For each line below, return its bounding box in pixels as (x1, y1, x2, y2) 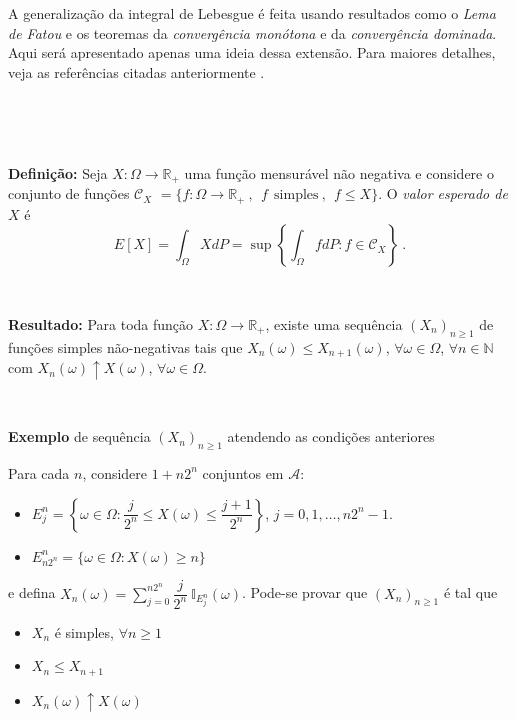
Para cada (8, 462, 70, 483)
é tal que (443, 582, 498, 603)
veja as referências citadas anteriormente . (8, 61, 265, 82)
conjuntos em (202, 462, 284, 483)
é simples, (54, 621, 114, 642)
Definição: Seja (8, 162, 108, 183)
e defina (8, 582, 56, 603)
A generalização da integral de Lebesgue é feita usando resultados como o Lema (8, 3, 496, 24)
